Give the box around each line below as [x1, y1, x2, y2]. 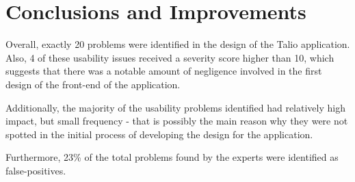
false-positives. [5, 163, 66, 177]
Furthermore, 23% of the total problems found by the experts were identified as [5, 150, 339, 164]
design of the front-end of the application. [5, 77, 181, 91]
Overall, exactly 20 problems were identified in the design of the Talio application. [5, 37, 350, 51]
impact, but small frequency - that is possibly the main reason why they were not [5, 114, 348, 128]
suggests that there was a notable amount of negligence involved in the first [5, 64, 322, 78]
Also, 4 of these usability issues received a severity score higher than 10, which [5, 50, 334, 64]
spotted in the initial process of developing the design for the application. [5, 127, 313, 141]
